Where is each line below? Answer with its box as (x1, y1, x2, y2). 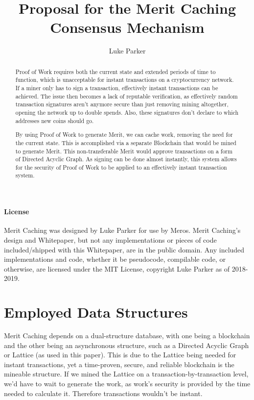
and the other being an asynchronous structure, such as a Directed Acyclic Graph (4, 340, 249, 350)
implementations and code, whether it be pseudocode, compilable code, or (4, 254, 226, 264)
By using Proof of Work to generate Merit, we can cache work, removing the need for (15, 130, 233, 139)
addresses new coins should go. (15, 116, 94, 125)
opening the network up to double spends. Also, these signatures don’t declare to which (15, 108, 239, 116)
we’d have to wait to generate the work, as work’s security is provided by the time (4, 378, 251, 388)
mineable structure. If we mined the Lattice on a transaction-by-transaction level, (4, 369, 249, 379)
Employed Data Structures (4, 302, 188, 322)
